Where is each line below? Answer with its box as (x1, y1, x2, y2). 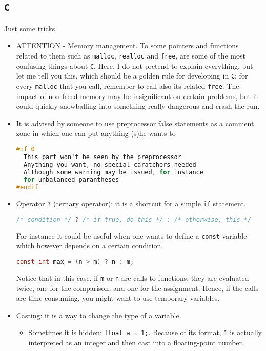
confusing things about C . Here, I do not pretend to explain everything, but (16, 60, 253, 71)
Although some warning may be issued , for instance (24, 168, 203, 176)
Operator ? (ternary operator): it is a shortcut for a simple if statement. (16, 198, 246, 209)
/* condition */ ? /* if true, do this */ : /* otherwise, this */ (16, 216, 252, 223)
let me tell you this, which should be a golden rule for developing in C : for (16, 70, 248, 81)
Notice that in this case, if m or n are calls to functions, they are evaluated (16, 272, 249, 283)
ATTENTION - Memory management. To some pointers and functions (16, 40, 239, 51)
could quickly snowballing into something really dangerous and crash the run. (16, 101, 260, 111)
